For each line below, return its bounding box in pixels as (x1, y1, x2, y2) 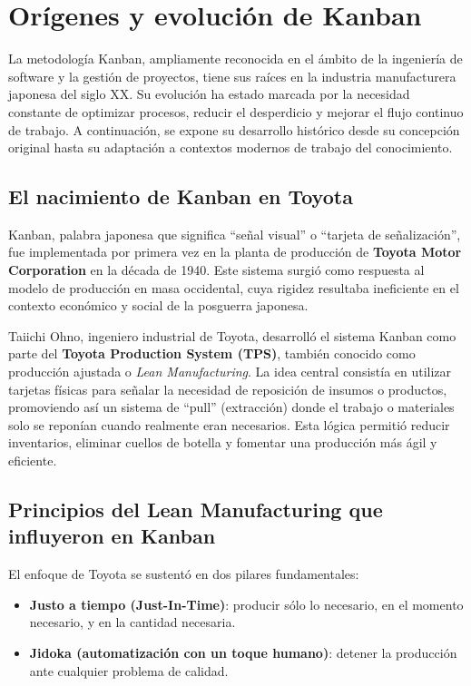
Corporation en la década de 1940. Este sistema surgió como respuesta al (8, 260, 425, 279)
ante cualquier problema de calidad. (29, 661, 229, 680)
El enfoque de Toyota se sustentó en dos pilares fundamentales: (8, 564, 359, 583)
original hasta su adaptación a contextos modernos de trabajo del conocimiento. (8, 138, 453, 157)
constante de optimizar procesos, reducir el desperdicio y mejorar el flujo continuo (8, 102, 464, 121)
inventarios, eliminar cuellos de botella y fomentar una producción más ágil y (8, 433, 437, 452)
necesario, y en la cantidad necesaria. (29, 612, 236, 632)
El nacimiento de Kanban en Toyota (8, 182, 353, 211)
